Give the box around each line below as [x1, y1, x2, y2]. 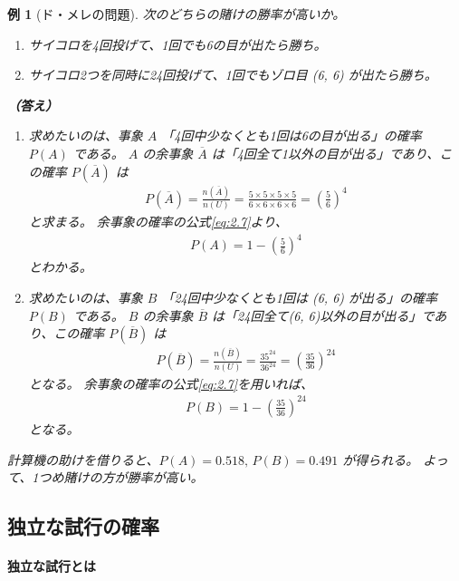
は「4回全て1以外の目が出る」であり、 [211, 143, 440, 162]
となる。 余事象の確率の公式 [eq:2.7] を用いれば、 [28, 373, 314, 392]
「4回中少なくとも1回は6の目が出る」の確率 [161, 126, 422, 145]
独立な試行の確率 [7, 512, 159, 540]
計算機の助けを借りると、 [7, 450, 159, 469]
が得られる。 [342, 450, 419, 469]
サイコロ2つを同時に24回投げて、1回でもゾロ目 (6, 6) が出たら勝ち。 [28, 65, 437, 84]
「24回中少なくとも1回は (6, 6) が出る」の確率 [161, 287, 438, 306]
